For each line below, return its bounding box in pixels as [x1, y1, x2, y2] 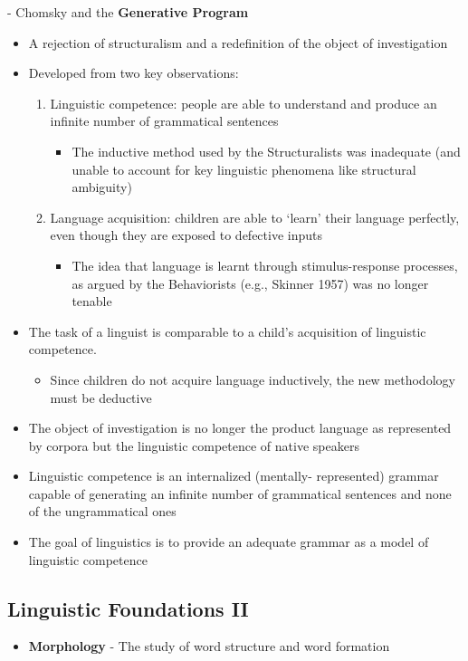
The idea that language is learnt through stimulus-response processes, [72, 255, 458, 274]
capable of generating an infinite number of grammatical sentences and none [28, 484, 452, 503]
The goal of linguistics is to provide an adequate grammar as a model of [28, 532, 429, 551]
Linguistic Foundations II [7, 594, 249, 622]
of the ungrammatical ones [28, 502, 177, 521]
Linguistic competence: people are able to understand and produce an [50, 93, 437, 112]
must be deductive [50, 388, 152, 407]
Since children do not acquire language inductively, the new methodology [50, 369, 455, 388]
